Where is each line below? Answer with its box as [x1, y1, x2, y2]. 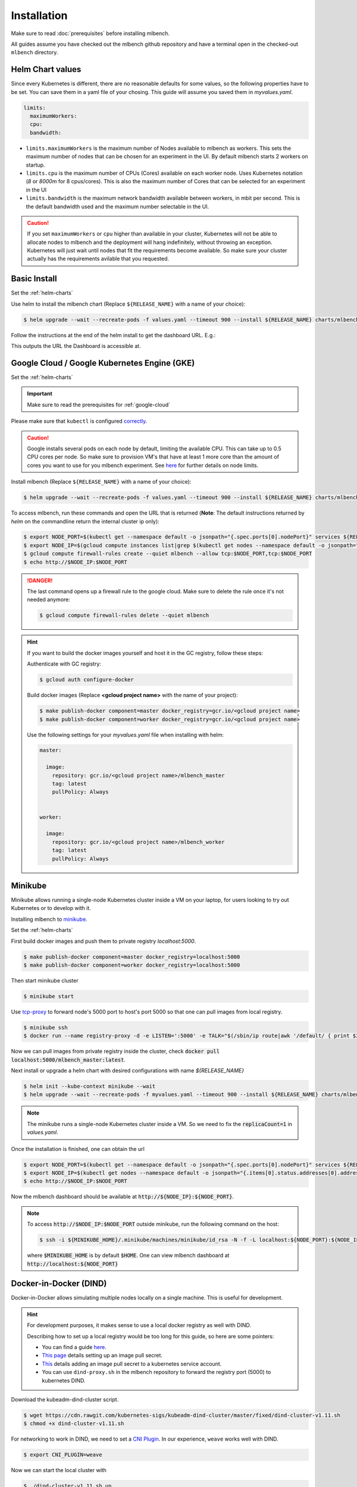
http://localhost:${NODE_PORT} [27, 1260, 118, 1267]
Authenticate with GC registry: [27, 660, 101, 667]
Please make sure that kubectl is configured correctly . [11, 418, 148, 425]
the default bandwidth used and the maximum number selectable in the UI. [26, 203, 209, 210]
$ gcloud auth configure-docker [39, 676, 134, 683]
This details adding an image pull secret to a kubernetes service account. [42, 1360, 222, 1367]
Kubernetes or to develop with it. [11, 905, 92, 912]
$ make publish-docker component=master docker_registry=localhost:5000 [23, 953, 240, 960]
